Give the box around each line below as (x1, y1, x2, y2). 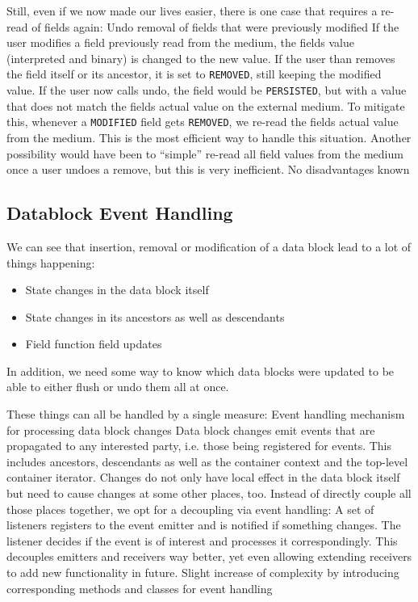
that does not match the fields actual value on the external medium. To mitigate (6, 97, 405, 114)
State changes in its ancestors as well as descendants (25, 308, 285, 325)
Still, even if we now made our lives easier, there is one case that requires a (6, 2, 378, 19)
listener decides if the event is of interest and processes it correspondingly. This (6, 532, 398, 549)
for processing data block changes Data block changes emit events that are (6, 421, 375, 438)
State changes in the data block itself (25, 281, 209, 298)
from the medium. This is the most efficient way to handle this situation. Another (6, 128, 412, 145)
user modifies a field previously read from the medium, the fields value (6, 34, 354, 51)
